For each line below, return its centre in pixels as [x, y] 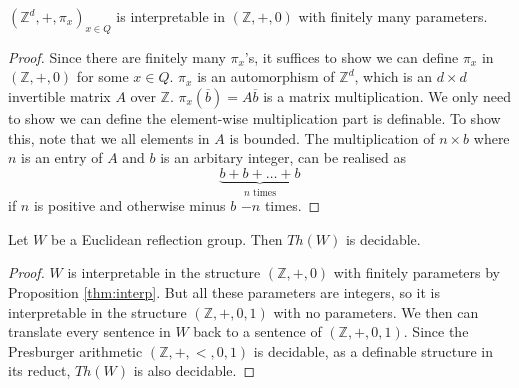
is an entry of [62, 157]
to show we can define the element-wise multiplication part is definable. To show [254, 117]
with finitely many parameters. [393, 16]
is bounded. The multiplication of [332, 137]
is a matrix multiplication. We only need [387, 95]
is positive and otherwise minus [129, 205]
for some [102, 76]
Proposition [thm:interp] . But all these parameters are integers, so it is [224, 291]
